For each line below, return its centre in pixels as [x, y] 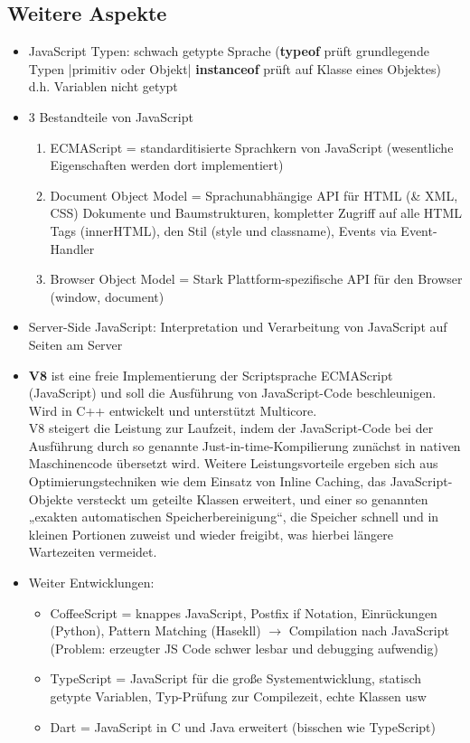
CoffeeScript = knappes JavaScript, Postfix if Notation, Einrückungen [244, 612]
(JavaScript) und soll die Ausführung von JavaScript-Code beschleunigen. [232, 393]
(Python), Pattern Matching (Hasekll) [155, 630]
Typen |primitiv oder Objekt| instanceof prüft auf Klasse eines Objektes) [235, 68]
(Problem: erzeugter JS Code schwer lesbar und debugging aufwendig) [244, 648]
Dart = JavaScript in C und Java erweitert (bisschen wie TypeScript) [243, 726]
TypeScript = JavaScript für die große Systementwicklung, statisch [236, 678]
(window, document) [107, 296]
